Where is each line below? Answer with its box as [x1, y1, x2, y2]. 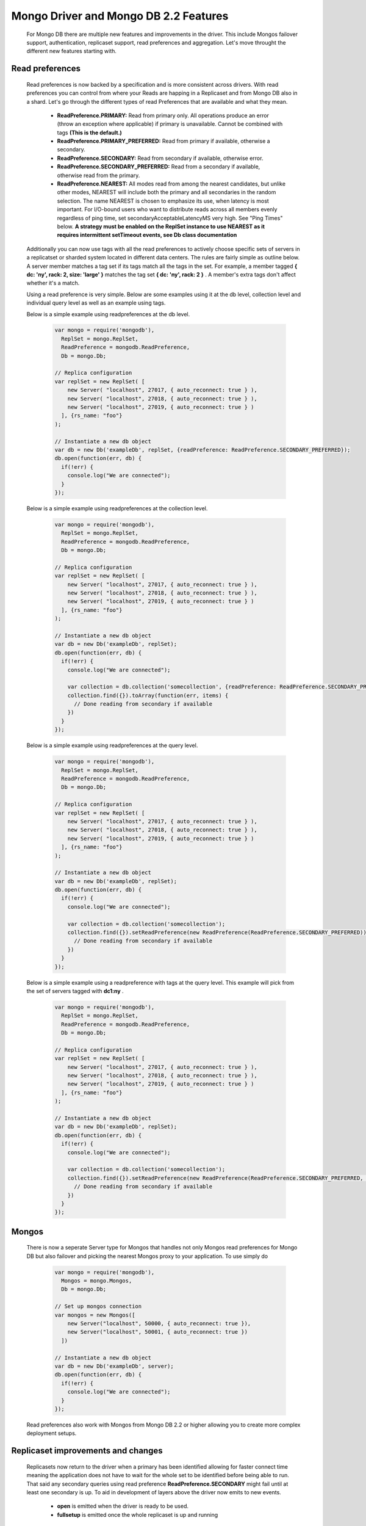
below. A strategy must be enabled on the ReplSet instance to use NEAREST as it [57, 223, 265, 230]
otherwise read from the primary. [57, 172, 140, 179]
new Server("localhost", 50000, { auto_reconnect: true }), [67, 1320, 251, 1327]
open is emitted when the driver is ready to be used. [57, 1502, 189, 1510]
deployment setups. [26, 1430, 77, 1437]
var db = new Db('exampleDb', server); [54, 1363, 174, 1370]
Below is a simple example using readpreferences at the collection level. [26, 504, 208, 512]
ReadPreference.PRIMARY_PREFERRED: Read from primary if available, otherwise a [57, 137, 271, 145]
